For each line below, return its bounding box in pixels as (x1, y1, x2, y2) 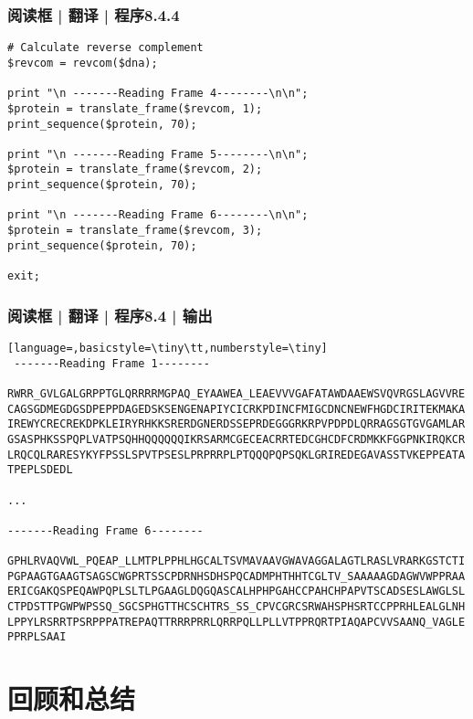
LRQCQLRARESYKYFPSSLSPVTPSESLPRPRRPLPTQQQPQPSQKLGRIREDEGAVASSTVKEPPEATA (7, 448, 466, 461)
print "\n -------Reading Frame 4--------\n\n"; (7, 87, 309, 100)
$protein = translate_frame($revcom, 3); (7, 224, 263, 238)
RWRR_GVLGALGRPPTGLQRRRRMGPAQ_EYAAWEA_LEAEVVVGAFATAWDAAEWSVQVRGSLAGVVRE (7, 386, 466, 400)
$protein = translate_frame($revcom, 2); (7, 163, 263, 176)
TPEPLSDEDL (7, 463, 73, 477)
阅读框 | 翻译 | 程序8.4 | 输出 (7, 303, 213, 326)
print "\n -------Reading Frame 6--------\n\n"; (7, 208, 309, 222)
